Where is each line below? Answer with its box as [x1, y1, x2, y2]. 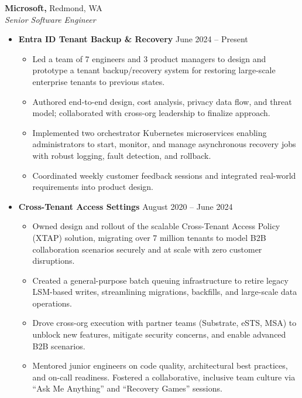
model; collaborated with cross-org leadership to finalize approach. [32, 107, 270, 119]
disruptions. [32, 254, 75, 267]
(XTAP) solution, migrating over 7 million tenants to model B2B [32, 231, 266, 243]
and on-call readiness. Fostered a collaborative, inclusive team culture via [32, 370, 296, 383]
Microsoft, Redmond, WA [5, 2, 102, 13]
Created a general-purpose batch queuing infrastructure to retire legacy [32, 274, 289, 286]
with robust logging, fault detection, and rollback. [32, 149, 211, 161]
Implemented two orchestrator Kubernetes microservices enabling [32, 126, 267, 138]
